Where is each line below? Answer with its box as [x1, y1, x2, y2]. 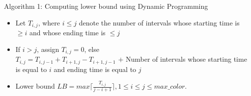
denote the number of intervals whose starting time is [79, 17, 240, 27]
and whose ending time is [29, 27, 106, 38]
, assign [37, 44, 59, 54]
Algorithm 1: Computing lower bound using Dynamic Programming [4, 1, 208, 11]
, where [38, 17, 60, 27]
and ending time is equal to [54, 64, 137, 74]
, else [84, 44, 99, 54]
